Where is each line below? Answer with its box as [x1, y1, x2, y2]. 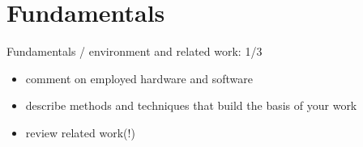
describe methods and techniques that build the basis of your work [25, 97, 357, 114]
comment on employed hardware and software [25, 69, 253, 86]
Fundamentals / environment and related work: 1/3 [6, 43, 263, 60]
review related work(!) [25, 124, 135, 141]
